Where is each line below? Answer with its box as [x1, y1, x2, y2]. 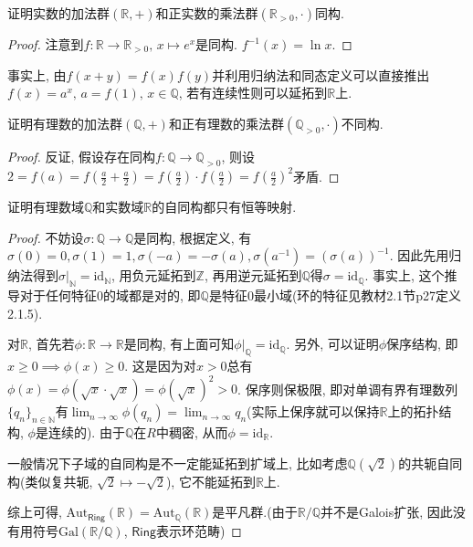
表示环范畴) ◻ [155, 521, 242, 540]
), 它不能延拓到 [165, 471, 256, 490]
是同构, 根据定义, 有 [133, 227, 252, 247]
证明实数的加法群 [7, 4, 110, 22]
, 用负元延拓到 [110, 266, 196, 285]
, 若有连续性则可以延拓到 [178, 83, 328, 102]
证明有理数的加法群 [7, 113, 122, 132]
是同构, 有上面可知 [123, 334, 235, 353]
